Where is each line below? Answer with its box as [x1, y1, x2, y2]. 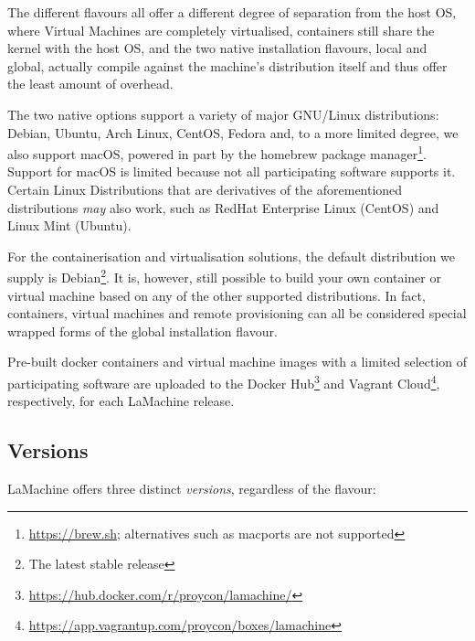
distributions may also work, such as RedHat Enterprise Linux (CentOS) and [7, 198, 439, 217]
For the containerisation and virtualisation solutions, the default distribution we [7, 246, 456, 265]
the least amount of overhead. [7, 74, 174, 93]
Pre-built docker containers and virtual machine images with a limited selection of [7, 352, 468, 371]
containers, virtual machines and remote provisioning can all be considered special [7, 304, 467, 323]
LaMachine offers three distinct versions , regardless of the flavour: [7, 479, 376, 498]
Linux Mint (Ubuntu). [7, 216, 132, 235]
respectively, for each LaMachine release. [7, 391, 235, 411]
